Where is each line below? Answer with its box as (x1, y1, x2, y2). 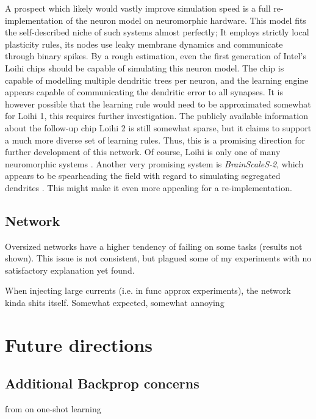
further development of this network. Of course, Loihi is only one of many (5, 145, 281, 158)
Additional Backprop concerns (5, 374, 199, 393)
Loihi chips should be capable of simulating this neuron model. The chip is (5, 61, 284, 74)
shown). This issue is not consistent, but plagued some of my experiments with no (5, 252, 312, 264)
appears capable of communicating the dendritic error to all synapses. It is (5, 86, 283, 98)
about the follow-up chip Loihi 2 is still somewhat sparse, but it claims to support (5, 121, 312, 134)
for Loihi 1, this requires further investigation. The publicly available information (5, 109, 308, 122)
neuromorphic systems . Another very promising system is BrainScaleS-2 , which (5, 157, 304, 170)
